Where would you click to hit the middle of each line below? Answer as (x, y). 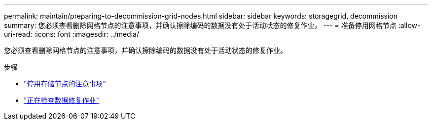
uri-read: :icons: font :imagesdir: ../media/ (72, 34)
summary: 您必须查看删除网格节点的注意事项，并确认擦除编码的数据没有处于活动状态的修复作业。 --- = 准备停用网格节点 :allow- (212, 25)
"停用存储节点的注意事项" (65, 84)
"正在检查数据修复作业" (62, 100)
